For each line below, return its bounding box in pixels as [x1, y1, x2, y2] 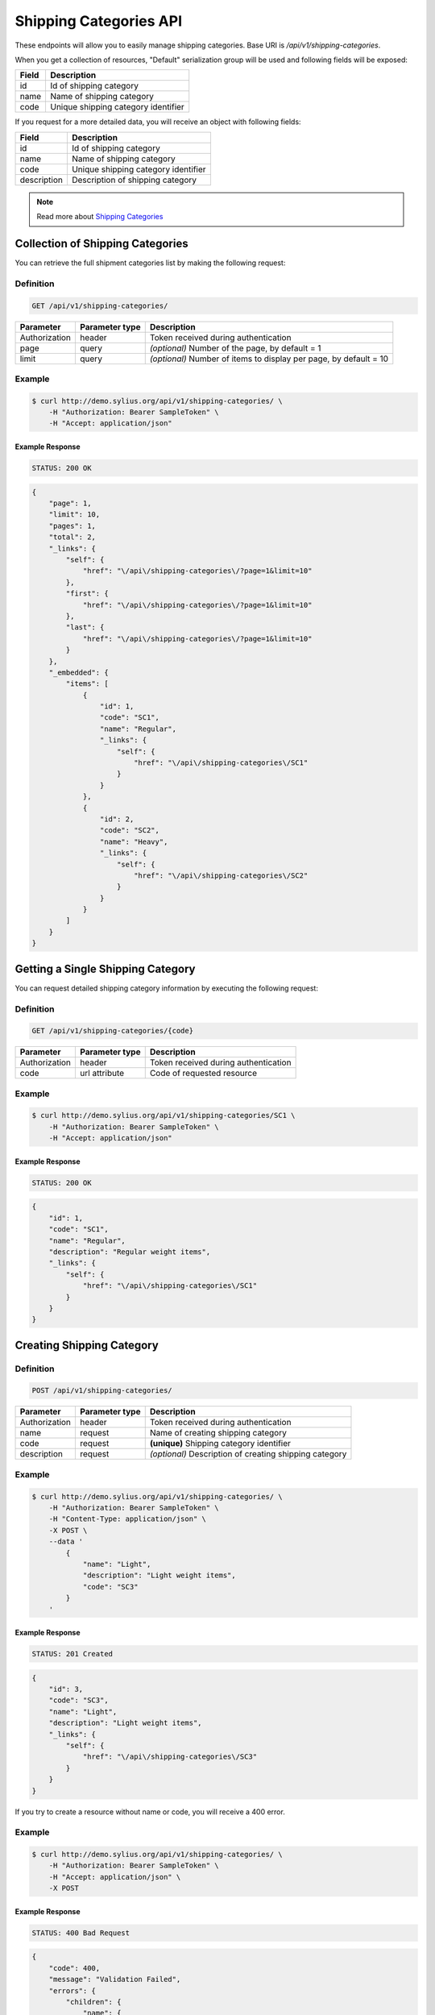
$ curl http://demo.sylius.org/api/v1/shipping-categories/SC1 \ [31, 1111, 296, 1120]
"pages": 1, [48, 521, 97, 530]
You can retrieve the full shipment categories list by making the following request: [14, 258, 286, 268]
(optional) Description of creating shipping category [149, 1448, 347, 1460]
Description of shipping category [71, 174, 197, 185]
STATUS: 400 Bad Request [31, 1928, 130, 1938]
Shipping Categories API [14, 12, 183, 30]
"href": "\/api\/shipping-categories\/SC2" [133, 870, 309, 880]
